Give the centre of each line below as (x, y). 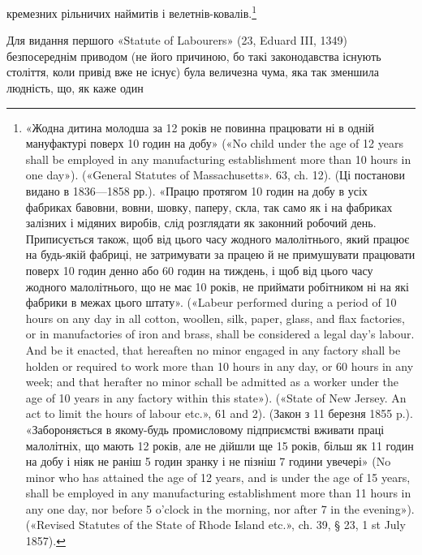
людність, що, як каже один (75, 88)
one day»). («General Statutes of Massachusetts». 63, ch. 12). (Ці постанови (215, 175)
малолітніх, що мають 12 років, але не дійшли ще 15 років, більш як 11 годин (220, 445)
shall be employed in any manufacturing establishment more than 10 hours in (218, 159)
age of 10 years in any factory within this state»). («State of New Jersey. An (216, 397)
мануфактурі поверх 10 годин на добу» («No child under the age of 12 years (214, 143)
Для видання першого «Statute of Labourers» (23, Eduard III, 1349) (177, 40)
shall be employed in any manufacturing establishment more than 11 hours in (218, 493)
